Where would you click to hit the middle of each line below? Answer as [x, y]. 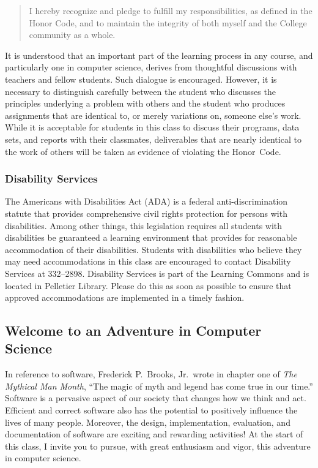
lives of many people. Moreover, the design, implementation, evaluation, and [148, 422]
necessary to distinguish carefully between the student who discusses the [140, 91]
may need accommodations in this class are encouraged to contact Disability [148, 261]
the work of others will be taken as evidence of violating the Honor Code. [143, 151]
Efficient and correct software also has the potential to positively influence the [151, 410]
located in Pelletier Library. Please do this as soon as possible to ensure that [148, 285]
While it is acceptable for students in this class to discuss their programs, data [152, 127]
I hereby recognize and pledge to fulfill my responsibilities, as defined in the [171, 10]
